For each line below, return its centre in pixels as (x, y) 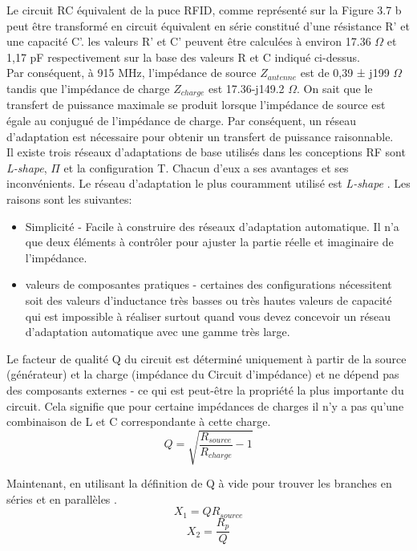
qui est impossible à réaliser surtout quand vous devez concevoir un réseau (208, 316)
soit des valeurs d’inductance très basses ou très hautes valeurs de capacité (208, 300)
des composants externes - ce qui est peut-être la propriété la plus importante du (205, 389)
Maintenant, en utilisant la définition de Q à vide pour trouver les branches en (199, 483)
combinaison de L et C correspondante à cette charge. (139, 421)
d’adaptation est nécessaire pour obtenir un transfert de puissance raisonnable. (200, 136)
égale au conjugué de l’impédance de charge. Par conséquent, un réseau (182, 121)
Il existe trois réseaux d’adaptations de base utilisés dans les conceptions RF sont (206, 152)
